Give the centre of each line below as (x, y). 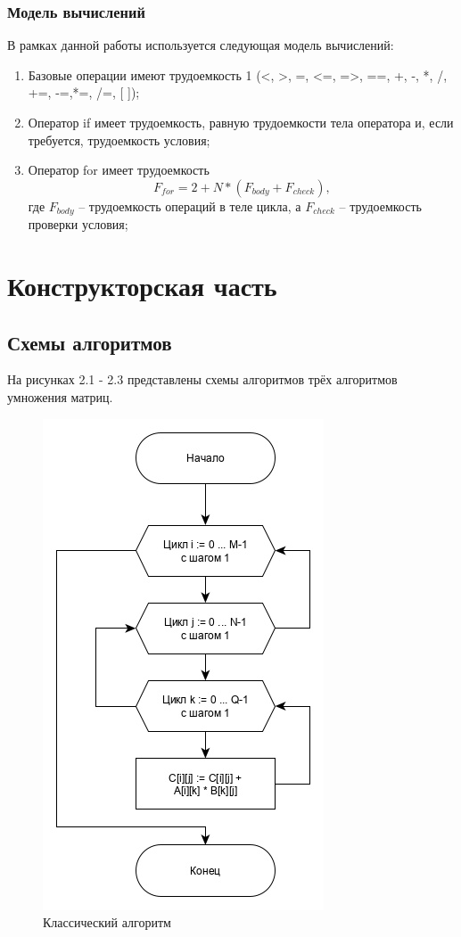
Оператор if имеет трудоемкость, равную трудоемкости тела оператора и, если (241, 122)
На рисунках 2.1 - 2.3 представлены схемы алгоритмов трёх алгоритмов (202, 379)
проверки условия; (78, 224)
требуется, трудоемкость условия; (119, 140)
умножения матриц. (60, 397)
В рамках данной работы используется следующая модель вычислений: (201, 45)
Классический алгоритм (107, 922)
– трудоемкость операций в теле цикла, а (190, 205)
